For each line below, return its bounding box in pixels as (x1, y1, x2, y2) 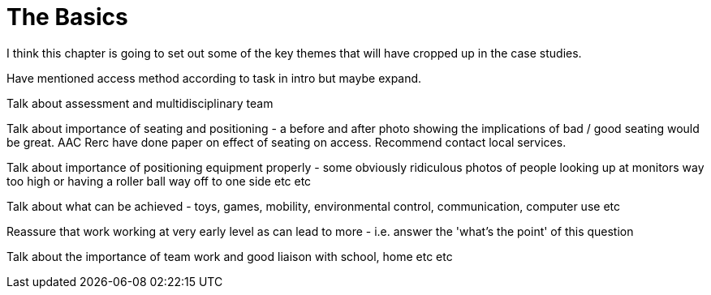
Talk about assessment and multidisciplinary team (6, 96, 274, 110)
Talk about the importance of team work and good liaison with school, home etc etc (6, 249, 453, 263)
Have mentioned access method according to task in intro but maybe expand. (6, 71, 422, 85)
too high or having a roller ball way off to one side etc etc (6, 173, 312, 188)
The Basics (6, 3, 128, 31)
